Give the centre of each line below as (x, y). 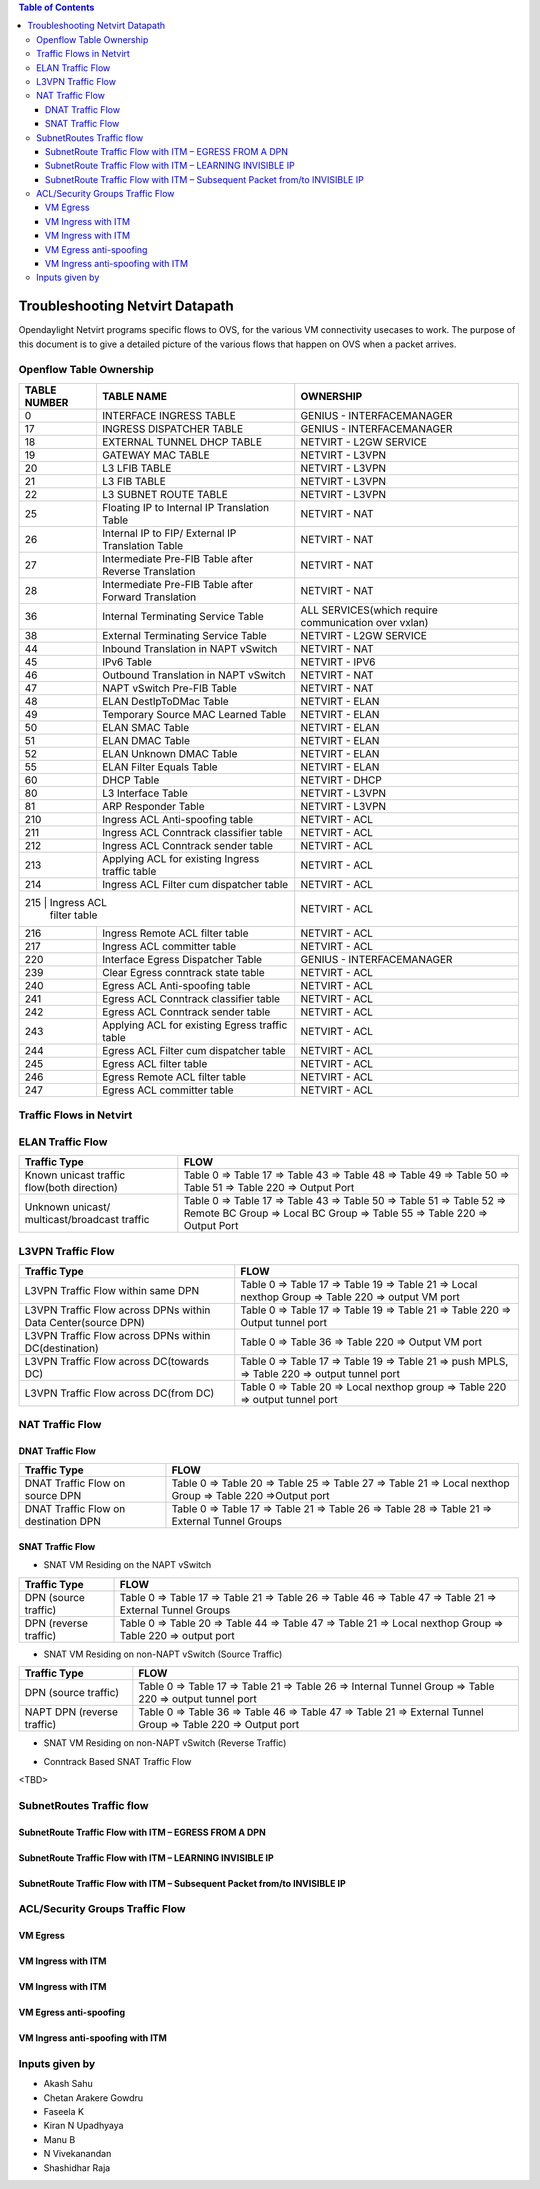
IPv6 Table (126, 662)
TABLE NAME (134, 396)
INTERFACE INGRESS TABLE (168, 415)
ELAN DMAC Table (145, 740)
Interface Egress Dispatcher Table (182, 959)
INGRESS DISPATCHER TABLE (172, 428)
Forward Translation (149, 597)
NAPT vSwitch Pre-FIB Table (169, 688)
